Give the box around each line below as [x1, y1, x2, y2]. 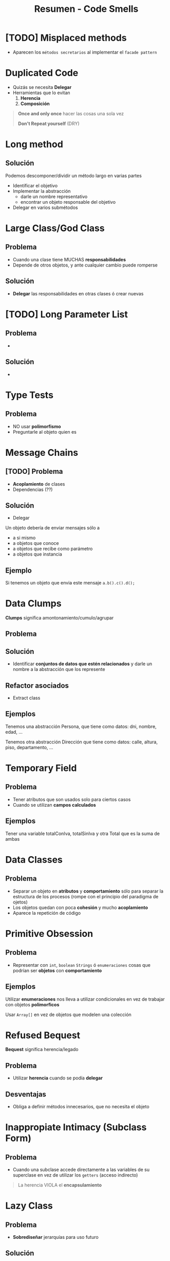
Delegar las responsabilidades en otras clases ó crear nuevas [12, 290, 144, 296]
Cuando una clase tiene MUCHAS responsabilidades [12, 256, 126, 262]
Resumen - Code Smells [34, 3, 139, 15]
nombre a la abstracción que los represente [12, 666, 105, 672]
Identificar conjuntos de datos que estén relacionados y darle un [12, 661, 153, 667]
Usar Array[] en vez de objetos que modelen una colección [5, 1011, 132, 1018]
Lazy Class [5, 1200, 53, 1212]
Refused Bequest [5, 1029, 81, 1041]
